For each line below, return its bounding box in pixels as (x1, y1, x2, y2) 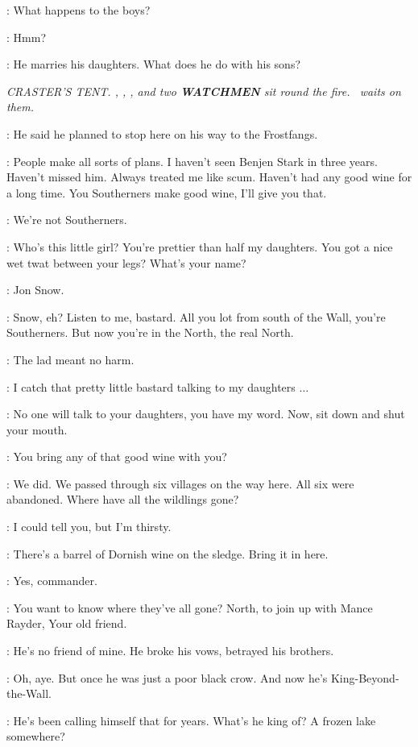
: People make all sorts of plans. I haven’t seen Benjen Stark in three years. (6, 152, 378, 169)
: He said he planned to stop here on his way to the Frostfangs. (6, 125, 318, 142)
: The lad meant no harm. (6, 351, 135, 367)
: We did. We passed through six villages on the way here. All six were (6, 475, 354, 492)
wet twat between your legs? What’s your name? (6, 254, 246, 271)
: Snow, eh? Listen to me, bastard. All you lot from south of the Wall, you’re (6, 308, 386, 325)
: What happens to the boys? (6, 2, 151, 18)
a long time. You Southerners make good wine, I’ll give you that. (6, 184, 327, 201)
